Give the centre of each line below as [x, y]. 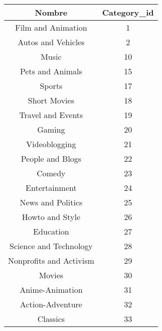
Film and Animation [51, 27]
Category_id [128, 12]
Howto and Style [51, 217]
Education [51, 231]
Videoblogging [51, 144]
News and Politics [51, 202]
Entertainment [51, 188]
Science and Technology [51, 246]
